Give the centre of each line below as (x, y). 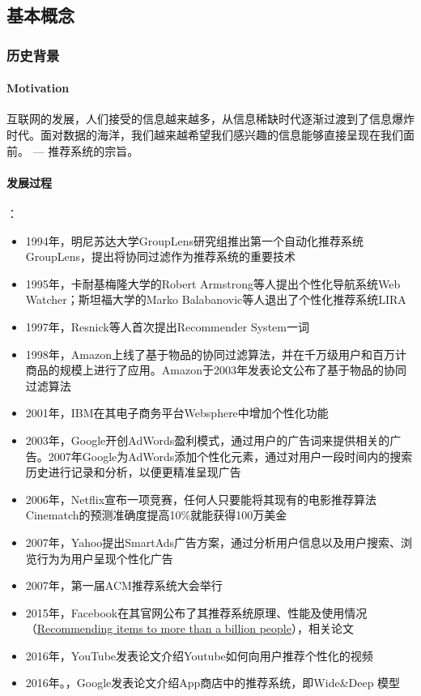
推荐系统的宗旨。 (94, 150)
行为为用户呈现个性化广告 (105, 558)
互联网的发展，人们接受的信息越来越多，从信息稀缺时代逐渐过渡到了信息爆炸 (210, 119)
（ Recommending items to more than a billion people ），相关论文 (189, 628)
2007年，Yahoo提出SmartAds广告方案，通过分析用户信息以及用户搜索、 (213, 542)
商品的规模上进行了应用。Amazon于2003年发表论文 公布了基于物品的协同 (216, 370)
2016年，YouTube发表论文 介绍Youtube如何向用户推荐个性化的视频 (199, 655)
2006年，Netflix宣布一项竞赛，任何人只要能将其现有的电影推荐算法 (201, 499)
